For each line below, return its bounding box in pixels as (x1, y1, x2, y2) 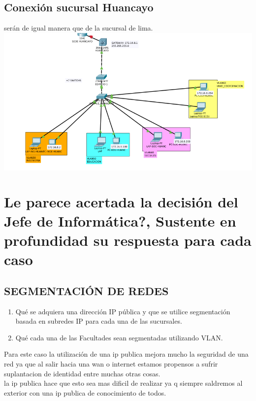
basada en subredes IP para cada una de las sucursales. (15, 316, 182, 326)
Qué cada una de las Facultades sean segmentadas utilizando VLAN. (15, 332, 223, 342)
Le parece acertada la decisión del (4, 191, 238, 211)
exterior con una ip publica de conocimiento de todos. (4, 387, 166, 398)
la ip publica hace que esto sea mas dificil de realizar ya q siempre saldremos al (4, 378, 243, 388)
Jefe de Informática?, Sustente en (4, 210, 236, 231)
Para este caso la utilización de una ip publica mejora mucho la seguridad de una (4, 349, 249, 359)
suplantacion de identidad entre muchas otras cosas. (4, 368, 160, 378)
